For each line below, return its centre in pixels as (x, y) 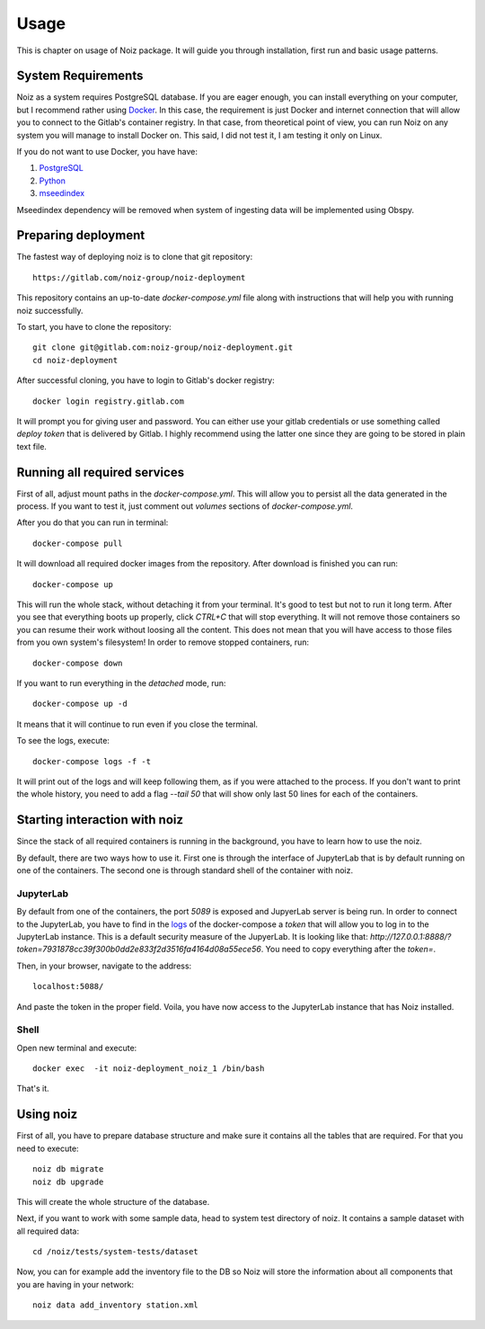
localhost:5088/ (68, 986)
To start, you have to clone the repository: (94, 327)
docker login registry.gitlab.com (108, 401)
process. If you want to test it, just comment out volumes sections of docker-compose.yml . (185, 506)
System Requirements (80, 76)
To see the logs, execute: (63, 741)
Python (53, 181)
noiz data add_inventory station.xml (116, 1305)
